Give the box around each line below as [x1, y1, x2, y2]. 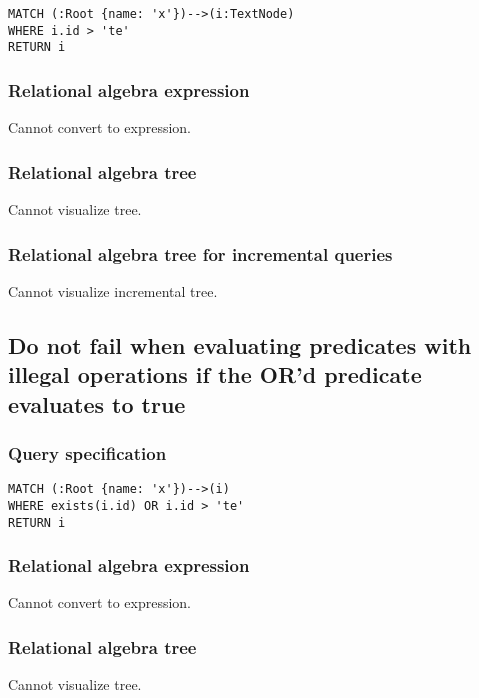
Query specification [8, 440, 167, 465]
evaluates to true [8, 388, 186, 419]
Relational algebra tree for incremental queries [8, 241, 393, 266]
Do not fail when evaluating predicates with [8, 329, 472, 360]
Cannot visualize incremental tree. [8, 280, 218, 301]
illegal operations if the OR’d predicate [8, 359, 422, 390]
